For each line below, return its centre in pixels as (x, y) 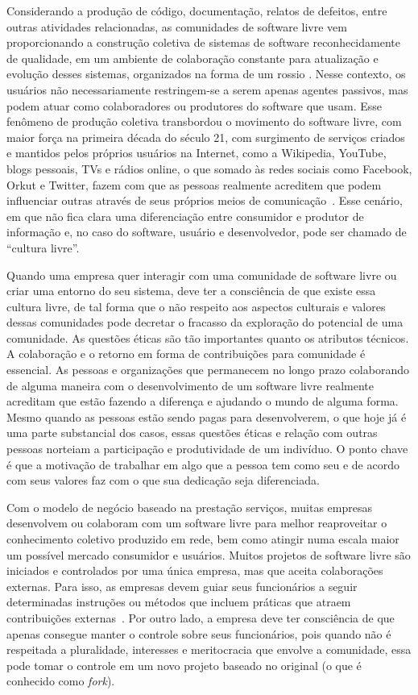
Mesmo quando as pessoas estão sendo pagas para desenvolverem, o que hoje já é (207, 416)
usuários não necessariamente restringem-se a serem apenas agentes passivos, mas (207, 89)
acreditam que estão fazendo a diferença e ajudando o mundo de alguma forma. (203, 401)
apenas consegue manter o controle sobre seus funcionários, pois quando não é (199, 633)
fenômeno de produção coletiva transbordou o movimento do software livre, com (204, 121)
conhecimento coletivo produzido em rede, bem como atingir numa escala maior (203, 539)
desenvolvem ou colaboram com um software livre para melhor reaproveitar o (197, 523)
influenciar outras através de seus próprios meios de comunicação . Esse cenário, (205, 200)
